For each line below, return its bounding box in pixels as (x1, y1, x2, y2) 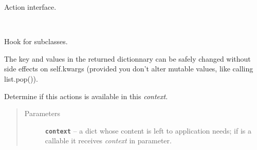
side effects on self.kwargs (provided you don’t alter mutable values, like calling (4, 63, 253, 74)
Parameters (24, 108, 60, 119)
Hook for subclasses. (4, 36, 68, 47)
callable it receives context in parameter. (45, 135, 172, 146)
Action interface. (4, 2, 57, 12)
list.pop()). (4, 73, 38, 84)
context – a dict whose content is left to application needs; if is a (45, 125, 251, 136)
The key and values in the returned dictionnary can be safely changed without (4, 53, 251, 64)
